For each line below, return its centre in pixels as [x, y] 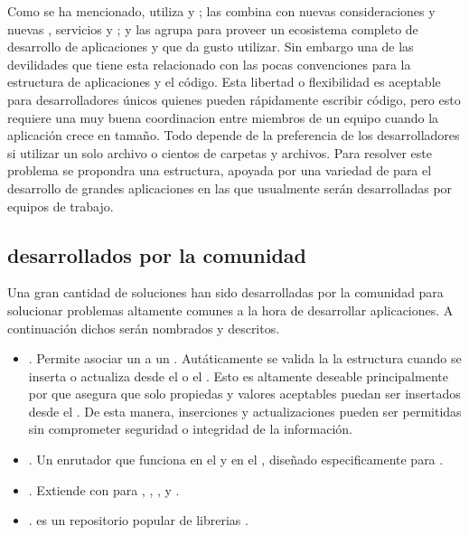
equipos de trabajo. [61, 206]
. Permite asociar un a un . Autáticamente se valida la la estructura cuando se [245, 358]
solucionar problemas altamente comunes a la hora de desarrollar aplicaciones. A [230, 310]
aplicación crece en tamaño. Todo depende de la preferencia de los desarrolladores [234, 135]
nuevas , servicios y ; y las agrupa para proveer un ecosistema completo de [213, 28]
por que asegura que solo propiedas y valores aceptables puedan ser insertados [244, 394]
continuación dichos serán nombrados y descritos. [144, 328]
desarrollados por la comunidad [157, 254]
